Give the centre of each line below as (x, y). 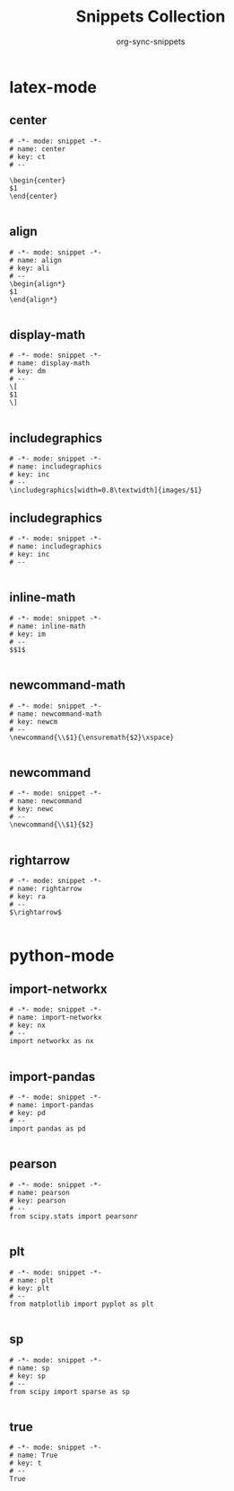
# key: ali (30, 268)
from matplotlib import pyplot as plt (82, 1304)
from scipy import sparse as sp (69, 1391)
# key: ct (28, 156)
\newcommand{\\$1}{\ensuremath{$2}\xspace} (92, 737)
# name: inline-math (48, 626)
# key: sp (28, 1376)
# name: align (36, 260)
